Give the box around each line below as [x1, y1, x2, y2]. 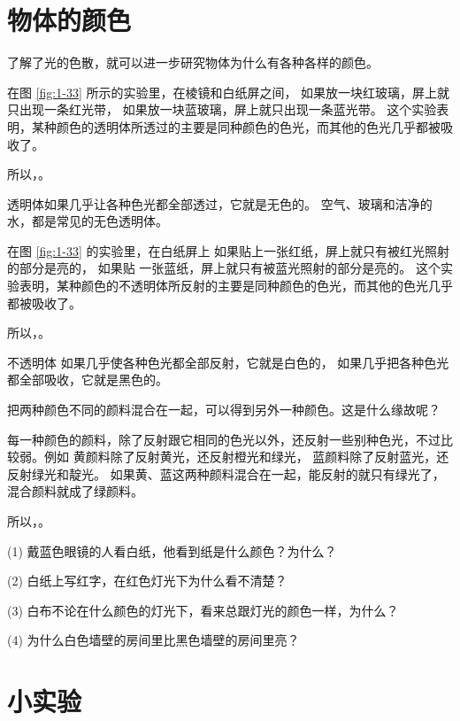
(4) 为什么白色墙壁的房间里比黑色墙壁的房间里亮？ [7, 631, 300, 649]
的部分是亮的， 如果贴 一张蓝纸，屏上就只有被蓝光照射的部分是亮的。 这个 [7, 259, 441, 277]
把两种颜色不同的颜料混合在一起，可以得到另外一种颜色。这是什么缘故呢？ [7, 400, 441, 419]
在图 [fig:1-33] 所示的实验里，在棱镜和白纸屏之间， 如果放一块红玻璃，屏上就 [7, 82, 450, 101]
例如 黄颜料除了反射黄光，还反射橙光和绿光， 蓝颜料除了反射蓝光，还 [43, 447, 449, 466]
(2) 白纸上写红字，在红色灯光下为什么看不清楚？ [7, 571, 287, 590]
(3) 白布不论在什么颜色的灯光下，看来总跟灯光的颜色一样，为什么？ [7, 601, 399, 619]
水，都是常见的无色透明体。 [7, 212, 168, 230]
